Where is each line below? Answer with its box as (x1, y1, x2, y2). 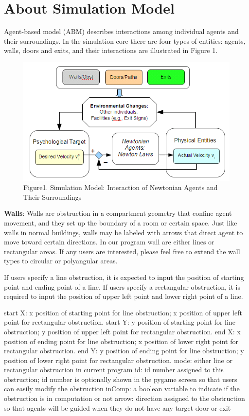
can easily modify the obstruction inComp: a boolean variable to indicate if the (4, 383, 240, 394)
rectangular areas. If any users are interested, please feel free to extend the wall (4, 246, 240, 256)
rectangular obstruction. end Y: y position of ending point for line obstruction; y (4, 346, 244, 356)
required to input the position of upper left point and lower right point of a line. (4, 291, 243, 301)
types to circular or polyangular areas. (4, 256, 118, 266)
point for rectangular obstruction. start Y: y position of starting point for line (4, 317, 235, 327)
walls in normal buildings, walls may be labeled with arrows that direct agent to (4, 227, 243, 237)
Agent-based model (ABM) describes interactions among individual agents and (4, 26, 239, 36)
